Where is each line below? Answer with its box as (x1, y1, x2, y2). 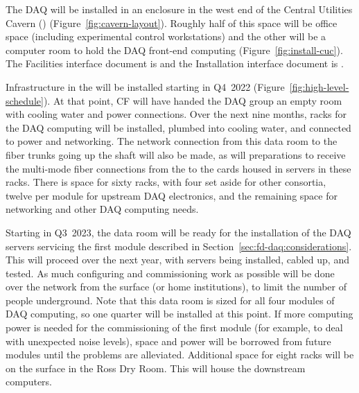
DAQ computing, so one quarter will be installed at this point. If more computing (6, 306, 353, 321)
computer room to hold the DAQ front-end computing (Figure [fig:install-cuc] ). (6, 42, 343, 57)
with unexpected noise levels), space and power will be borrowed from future (6, 333, 331, 348)
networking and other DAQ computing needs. (6, 202, 199, 216)
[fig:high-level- (289, 79, 349, 94)
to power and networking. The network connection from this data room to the (6, 134, 338, 148)
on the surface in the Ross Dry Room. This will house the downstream (6, 360, 306, 375)
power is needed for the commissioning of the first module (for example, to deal (6, 320, 343, 335)
